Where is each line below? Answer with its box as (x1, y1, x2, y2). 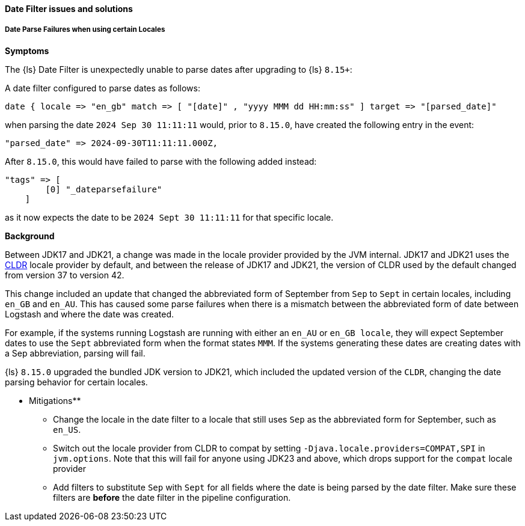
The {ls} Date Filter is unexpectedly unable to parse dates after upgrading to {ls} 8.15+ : (5, 64, 352, 75)
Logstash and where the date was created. (5, 308, 174, 319)
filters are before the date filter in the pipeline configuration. (53, 492, 291, 503)
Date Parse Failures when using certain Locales (5, 25, 165, 34)
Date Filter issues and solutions (5, 4, 133, 14)
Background (5, 230, 55, 241)
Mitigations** (29, 395, 81, 406)
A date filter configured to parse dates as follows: (5, 82, 200, 93)
